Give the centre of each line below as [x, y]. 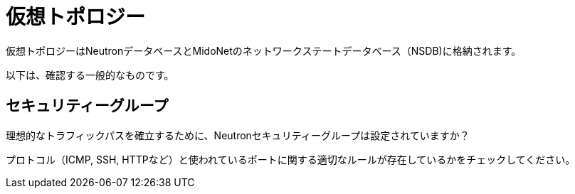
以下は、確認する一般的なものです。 [90, 75]
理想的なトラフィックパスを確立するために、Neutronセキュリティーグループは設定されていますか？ [238, 135]
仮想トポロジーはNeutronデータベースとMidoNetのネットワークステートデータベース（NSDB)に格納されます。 [264, 50]
